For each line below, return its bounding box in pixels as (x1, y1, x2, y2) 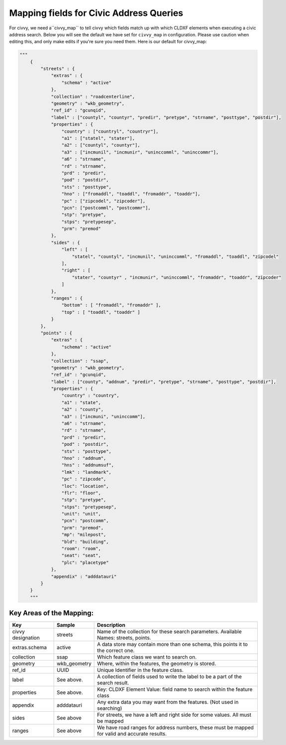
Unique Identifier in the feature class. (97, 666, 184, 673)
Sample (56, 622, 75, 629)
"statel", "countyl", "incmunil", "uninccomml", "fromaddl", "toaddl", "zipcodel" (72, 253, 279, 259)
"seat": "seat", (61, 553, 101, 559)
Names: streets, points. (97, 634, 151, 641)
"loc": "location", (61, 483, 109, 489)
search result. (97, 679, 129, 686)
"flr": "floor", (61, 490, 101, 496)
